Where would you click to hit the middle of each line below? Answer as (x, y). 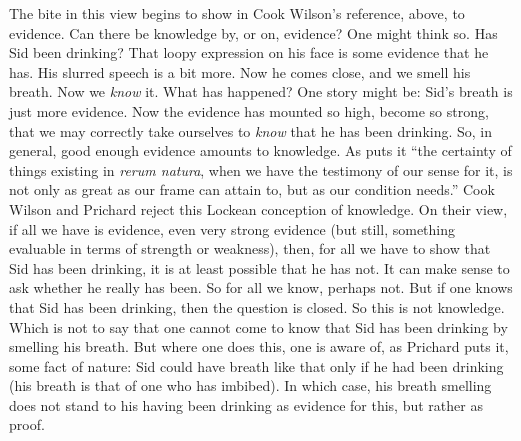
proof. (27, 424)
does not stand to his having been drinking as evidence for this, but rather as (246, 404)
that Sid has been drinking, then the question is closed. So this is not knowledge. (257, 306)
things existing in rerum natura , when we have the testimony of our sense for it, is (261, 169)
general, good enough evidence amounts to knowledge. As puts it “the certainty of (260, 150)
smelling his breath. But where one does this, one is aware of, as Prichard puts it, (259, 346)
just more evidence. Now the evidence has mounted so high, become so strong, (249, 110)
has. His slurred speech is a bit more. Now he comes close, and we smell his (240, 71)
